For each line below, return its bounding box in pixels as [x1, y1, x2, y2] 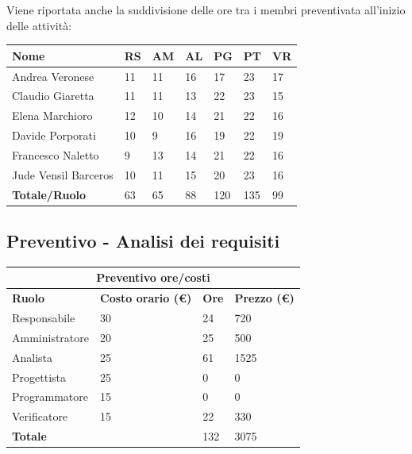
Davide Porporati [12, 127, 96, 144]
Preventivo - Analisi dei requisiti [6, 229, 280, 253]
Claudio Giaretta [12, 87, 94, 104]
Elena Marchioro [12, 107, 93, 124]
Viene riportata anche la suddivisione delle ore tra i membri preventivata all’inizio [6, 2, 406, 17]
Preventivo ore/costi [96, 269, 210, 286]
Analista [12, 348, 53, 365]
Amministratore [12, 329, 89, 345]
